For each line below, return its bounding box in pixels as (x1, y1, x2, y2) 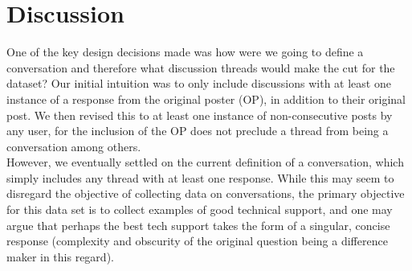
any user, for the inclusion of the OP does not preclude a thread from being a (6, 122, 389, 139)
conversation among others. (6, 138, 141, 154)
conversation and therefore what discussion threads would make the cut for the (6, 59, 395, 76)
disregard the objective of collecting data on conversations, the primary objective (6, 185, 405, 202)
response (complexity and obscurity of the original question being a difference (6, 232, 388, 249)
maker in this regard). (6, 248, 114, 265)
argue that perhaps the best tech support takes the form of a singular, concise (6, 216, 390, 233)
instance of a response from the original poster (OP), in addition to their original (6, 90, 406, 107)
